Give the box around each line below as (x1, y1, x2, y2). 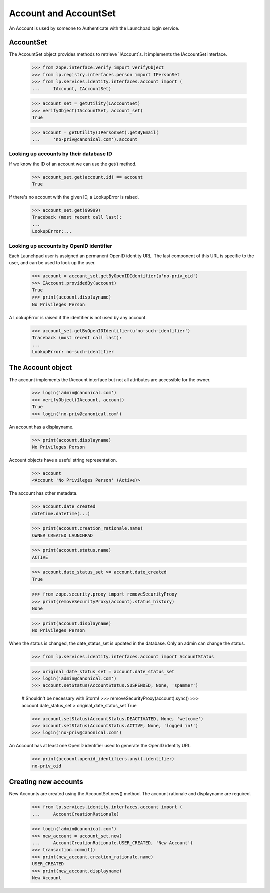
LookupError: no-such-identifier (32, 349, 114, 354)
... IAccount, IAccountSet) (32, 86, 112, 91)
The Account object (9, 363, 72, 372)
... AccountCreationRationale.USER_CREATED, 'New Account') (32, 840, 193, 846)
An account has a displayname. (9, 424, 74, 430)
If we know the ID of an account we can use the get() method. (9, 161, 137, 167)
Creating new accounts (9, 778, 83, 786)
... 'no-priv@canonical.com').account (32, 136, 138, 142)
